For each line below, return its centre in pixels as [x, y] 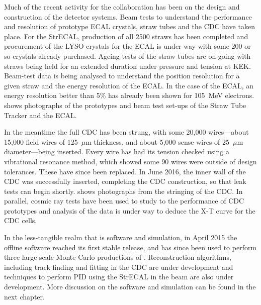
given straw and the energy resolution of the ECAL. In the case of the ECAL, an [129, 85]
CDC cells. [21, 220]
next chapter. [24, 296]
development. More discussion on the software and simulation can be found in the [130, 287]
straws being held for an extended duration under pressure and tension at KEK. [127, 66]
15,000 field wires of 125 [41, 141]
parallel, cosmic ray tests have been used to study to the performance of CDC [124, 201]
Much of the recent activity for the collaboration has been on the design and [122, 7]
